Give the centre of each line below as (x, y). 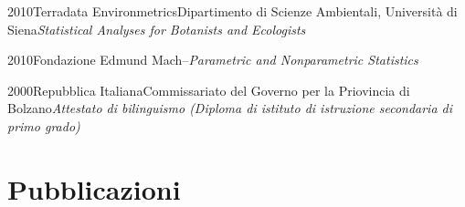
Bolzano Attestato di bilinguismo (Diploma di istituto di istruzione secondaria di (230, 108)
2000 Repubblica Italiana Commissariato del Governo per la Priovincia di (209, 90)
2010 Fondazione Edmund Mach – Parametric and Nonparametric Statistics (213, 60)
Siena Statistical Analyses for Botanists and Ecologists (157, 29)
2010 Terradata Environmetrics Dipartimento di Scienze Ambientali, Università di (232, 11)
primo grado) (44, 125)
